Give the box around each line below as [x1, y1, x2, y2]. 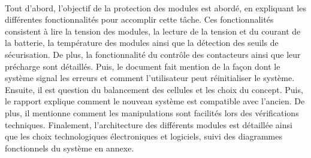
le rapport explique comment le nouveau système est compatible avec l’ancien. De [5, 95, 305, 107]
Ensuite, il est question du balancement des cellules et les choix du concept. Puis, [5, 83, 303, 95]
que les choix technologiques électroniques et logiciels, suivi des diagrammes [5, 130, 282, 142]
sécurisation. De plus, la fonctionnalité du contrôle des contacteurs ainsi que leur [5, 48, 301, 60]
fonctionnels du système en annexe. [5, 141, 134, 154]
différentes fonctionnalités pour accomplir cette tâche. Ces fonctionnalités [5, 13, 274, 26]
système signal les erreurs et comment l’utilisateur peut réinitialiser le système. [5, 72, 295, 84]
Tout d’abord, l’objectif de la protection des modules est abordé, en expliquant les [5, 1, 306, 14]
